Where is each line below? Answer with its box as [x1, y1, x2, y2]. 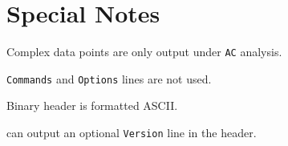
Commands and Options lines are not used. [6, 70, 212, 87]
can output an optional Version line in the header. [6, 124, 257, 141]
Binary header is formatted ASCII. [6, 97, 178, 114]
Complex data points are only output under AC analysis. [6, 43, 282, 60]
